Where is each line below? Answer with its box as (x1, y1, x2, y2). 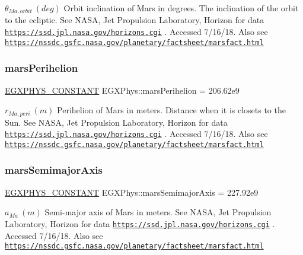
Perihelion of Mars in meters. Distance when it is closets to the (57, 104, 286, 116)
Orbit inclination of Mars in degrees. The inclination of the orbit (63, 2, 299, 14)
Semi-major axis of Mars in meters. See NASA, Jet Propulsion (44, 206, 272, 218)
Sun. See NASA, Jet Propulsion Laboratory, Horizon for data (5, 116, 228, 128)
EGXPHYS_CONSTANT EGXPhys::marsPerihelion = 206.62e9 (5, 84, 240, 96)
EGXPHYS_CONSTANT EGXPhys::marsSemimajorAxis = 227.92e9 (5, 186, 259, 198)
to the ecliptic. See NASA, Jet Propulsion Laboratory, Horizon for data (5, 14, 264, 26)
